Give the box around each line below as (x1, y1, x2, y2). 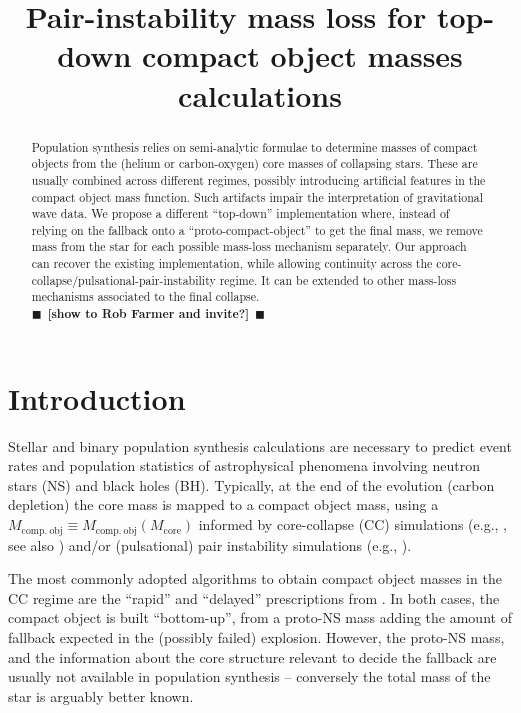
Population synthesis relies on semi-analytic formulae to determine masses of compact (31, 138, 478, 155)
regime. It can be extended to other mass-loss (219, 271, 457, 288)
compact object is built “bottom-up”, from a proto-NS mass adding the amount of (8, 607, 512, 628)
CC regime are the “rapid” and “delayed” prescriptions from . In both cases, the (8, 587, 500, 608)
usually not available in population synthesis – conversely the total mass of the (8, 666, 491, 687)
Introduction (8, 377, 186, 418)
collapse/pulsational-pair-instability (31, 271, 216, 288)
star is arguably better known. (8, 685, 194, 706)
